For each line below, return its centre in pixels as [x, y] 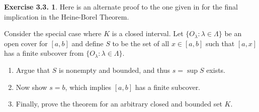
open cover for [26, 43]
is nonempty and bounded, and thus [115, 70]
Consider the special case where [53, 33]
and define [88, 43]
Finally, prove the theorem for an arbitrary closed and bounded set [119, 104]
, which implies [88, 87]
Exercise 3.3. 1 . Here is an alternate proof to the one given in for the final [121, 7]
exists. [216, 70]
